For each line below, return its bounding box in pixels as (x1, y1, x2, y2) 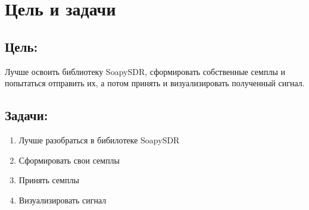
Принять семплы (18, 174, 79, 186)
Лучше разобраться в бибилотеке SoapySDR (18, 133, 180, 146)
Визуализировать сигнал (18, 193, 107, 206)
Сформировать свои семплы (18, 153, 120, 166)
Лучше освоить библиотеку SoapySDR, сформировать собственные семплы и (5, 65, 285, 77)
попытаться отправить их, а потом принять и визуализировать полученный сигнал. (5, 77, 305, 89)
